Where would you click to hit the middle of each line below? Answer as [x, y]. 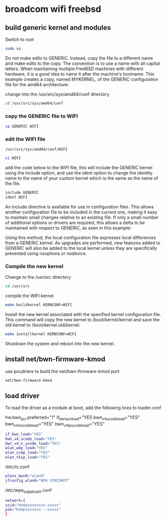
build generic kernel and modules [58, 28]
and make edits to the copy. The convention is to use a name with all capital [83, 63]
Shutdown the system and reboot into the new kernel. [60, 343]
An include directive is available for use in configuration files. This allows [80, 207]
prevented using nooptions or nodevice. [46, 253]
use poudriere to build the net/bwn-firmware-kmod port [62, 371]
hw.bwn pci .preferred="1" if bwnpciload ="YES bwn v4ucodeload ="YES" [73, 418]
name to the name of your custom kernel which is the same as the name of [82, 178]
